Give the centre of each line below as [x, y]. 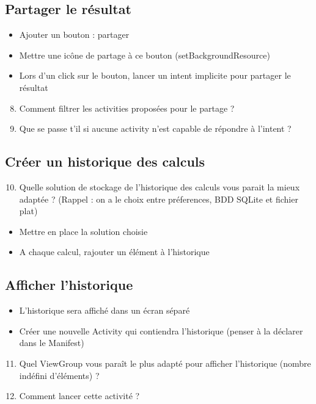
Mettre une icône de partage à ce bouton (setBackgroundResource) [145, 55]
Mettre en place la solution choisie [83, 231]
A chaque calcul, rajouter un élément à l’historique [114, 252]
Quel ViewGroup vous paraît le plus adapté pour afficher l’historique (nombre [165, 363]
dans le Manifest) [52, 343]
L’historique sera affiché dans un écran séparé [105, 310]
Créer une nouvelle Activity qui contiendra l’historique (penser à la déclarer [161, 330]
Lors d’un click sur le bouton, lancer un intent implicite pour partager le [155, 75]
